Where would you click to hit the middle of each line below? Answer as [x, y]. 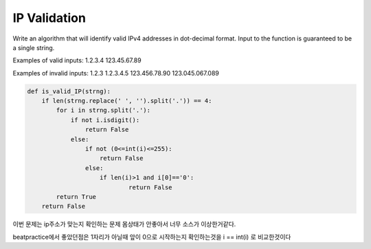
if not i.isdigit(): [105, 120]
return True [76, 197]
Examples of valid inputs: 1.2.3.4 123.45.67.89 [77, 60]
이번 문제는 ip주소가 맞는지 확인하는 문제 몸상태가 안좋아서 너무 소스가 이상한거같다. [124, 224]
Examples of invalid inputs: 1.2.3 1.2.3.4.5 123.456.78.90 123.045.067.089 [116, 73]
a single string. [34, 47]
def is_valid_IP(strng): [69, 91]
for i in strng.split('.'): [103, 110]
